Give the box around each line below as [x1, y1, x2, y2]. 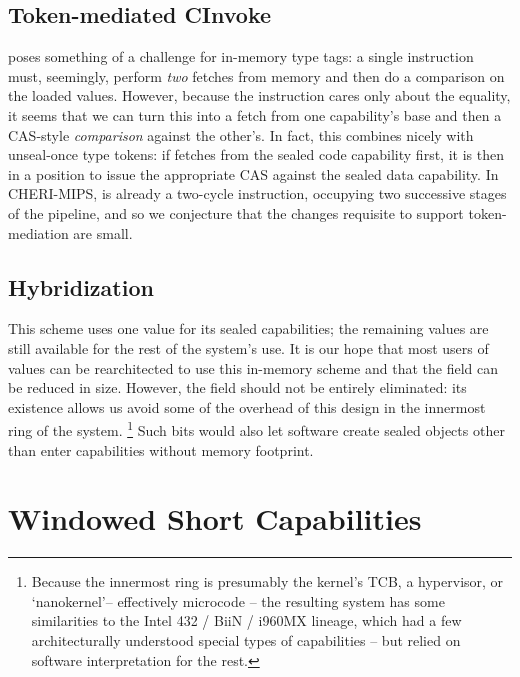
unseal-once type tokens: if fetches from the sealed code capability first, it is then [8, 144, 504, 165]
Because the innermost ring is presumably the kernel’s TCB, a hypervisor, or [31, 571, 504, 592]
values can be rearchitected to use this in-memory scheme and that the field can [8, 357, 498, 378]
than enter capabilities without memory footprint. [8, 439, 314, 460]
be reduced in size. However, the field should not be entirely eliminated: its [8, 377, 467, 398]
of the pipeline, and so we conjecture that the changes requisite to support [8, 202, 464, 223]
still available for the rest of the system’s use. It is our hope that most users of [8, 337, 489, 358]
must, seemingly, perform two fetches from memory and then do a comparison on [8, 65, 505, 86]
